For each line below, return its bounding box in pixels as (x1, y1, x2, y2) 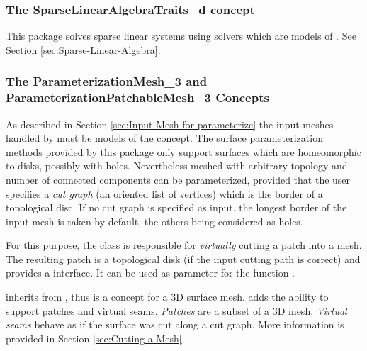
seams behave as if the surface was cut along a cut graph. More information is (6, 317, 344, 332)
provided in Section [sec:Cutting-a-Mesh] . (6, 330, 185, 345)
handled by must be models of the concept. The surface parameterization (6, 130, 323, 145)
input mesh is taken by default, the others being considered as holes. (6, 213, 303, 228)
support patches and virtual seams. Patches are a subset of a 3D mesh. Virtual (6, 303, 347, 318)
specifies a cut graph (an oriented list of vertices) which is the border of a (6, 186, 323, 201)
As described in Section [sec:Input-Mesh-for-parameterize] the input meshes (6, 116, 334, 131)
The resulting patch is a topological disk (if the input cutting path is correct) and (6, 251, 361, 266)
